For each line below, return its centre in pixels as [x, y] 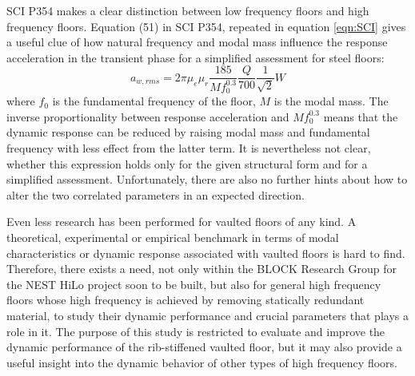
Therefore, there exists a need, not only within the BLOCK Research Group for [202, 269]
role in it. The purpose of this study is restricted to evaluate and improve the [196, 331]
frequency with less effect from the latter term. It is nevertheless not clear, [189, 148]
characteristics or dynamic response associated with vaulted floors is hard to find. [206, 253]
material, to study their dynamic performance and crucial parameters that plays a [207, 315]
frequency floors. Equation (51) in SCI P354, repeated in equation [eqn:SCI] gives [206, 26]
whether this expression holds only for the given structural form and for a [187, 163]
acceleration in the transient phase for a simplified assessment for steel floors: [196, 57]
